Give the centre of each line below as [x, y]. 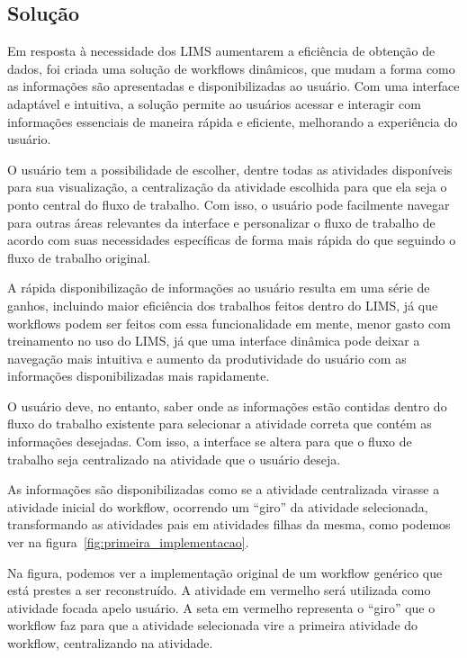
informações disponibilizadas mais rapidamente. [139, 376]
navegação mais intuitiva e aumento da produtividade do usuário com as [207, 358]
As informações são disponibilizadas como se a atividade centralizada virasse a [224, 489]
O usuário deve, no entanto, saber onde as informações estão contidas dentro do [227, 406]
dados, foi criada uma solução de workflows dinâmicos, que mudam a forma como [231, 68]
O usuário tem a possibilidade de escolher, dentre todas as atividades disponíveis [230, 169]
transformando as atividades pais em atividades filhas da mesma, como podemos [229, 524]
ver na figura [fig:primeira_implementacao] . [128, 542]
